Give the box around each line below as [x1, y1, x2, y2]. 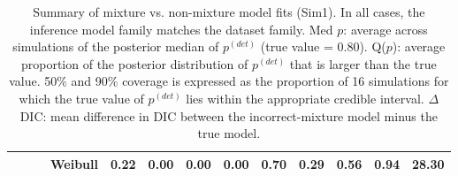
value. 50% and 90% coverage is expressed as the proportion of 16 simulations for [9, 72, 449, 90]
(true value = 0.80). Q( [260, 37, 386, 56]
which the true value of [19, 88, 144, 107]
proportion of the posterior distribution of [20, 54, 248, 73]
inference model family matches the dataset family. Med [29, 19, 333, 38]
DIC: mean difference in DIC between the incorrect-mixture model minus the [19, 106, 438, 125]
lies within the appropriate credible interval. [186, 88, 424, 107]
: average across [343, 19, 428, 38]
